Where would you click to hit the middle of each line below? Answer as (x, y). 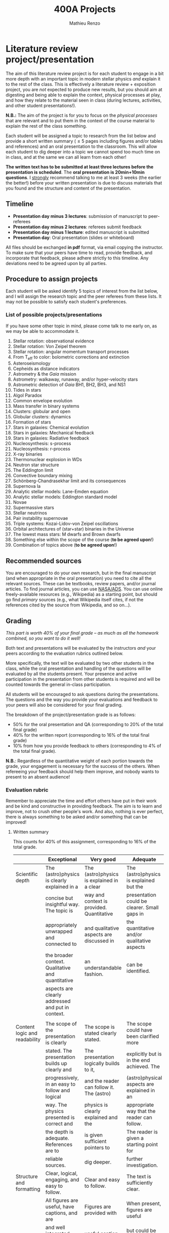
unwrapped (59, 931)
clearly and (58, 1070)
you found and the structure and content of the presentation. (68, 188)
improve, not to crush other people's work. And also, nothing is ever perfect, (84, 812)
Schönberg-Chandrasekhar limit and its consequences (69, 481)
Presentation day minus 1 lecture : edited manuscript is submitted (81, 232)
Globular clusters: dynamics (42, 417)
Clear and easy (102, 1180)
